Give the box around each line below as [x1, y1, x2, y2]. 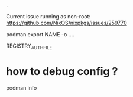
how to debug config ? [6, 64, 118, 78]
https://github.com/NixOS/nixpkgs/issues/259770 [6, 20, 127, 26]
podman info [6, 84, 37, 91]
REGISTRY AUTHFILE [6, 42, 53, 51]
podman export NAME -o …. [6, 31, 75, 37]
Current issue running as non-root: [6, 13, 90, 20]
